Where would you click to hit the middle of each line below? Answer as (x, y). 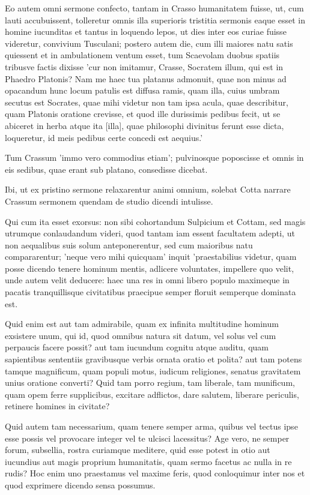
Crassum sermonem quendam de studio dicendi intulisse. (109, 201)
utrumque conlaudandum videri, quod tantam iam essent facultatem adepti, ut (150, 233)
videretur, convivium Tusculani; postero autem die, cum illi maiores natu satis (149, 43)
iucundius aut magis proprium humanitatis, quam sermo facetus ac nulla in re (148, 461)
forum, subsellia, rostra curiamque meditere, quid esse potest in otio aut (138, 450)
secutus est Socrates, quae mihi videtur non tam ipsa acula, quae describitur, (147, 102)
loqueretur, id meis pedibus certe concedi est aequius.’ (104, 137)
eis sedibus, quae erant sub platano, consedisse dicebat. (106, 169)
